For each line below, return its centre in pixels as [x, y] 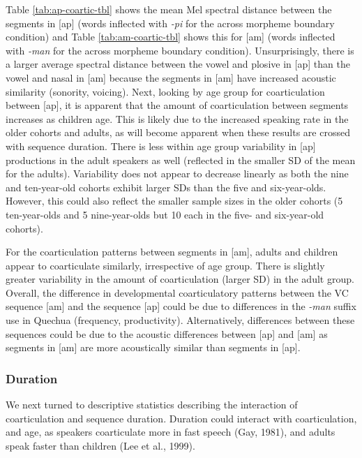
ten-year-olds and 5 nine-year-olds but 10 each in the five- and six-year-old [165, 214]
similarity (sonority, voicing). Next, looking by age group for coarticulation [165, 91]
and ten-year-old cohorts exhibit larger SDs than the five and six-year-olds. [166, 187]
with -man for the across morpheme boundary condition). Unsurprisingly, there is [180, 50]
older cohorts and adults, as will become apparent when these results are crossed [178, 132]
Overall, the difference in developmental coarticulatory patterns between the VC [177, 292]
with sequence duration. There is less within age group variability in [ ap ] [161, 146]
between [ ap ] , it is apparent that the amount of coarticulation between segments [177, 105]
